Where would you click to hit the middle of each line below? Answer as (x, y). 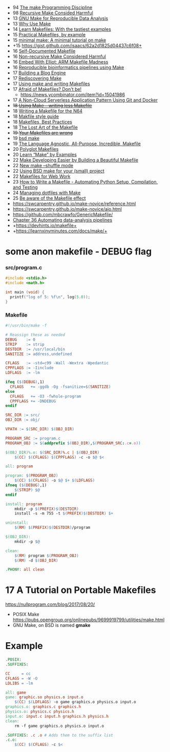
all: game (16, 692)
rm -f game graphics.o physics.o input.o (59, 726)
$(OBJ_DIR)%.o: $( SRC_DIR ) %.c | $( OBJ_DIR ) (52, 452)
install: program (24, 504)
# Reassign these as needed (35, 335)
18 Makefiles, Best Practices (42, 122)
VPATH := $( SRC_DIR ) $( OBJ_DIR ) (40, 429)
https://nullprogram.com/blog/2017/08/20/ (50, 604)
